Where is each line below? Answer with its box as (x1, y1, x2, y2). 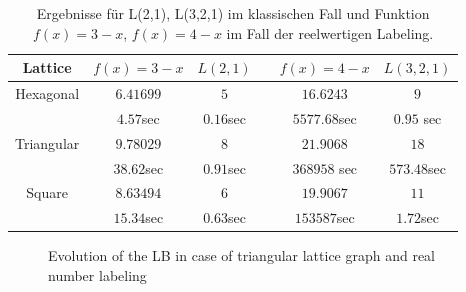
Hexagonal (15, 83, 80, 104)
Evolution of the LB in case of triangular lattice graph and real (48, 245, 436, 266)
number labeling (48, 264, 147, 285)
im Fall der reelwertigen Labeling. (226, 22, 434, 43)
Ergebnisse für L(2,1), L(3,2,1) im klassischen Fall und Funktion (36, 3, 430, 23)
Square (26, 182, 68, 203)
